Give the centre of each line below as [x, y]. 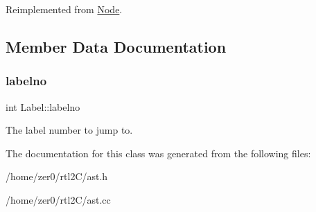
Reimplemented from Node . [64, 9]
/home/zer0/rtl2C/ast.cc [58, 199]
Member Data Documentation [116, 46]
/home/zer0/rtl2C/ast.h [57, 176]
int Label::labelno [43, 106]
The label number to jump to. [69, 130]
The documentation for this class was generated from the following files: [158, 153]
